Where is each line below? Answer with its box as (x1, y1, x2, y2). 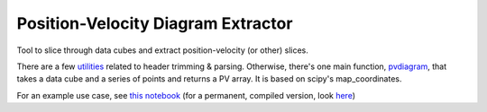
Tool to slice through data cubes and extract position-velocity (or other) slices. (16, 45, 308, 56)
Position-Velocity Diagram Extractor (16, 13, 293, 33)
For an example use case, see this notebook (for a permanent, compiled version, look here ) (16, 90, 356, 100)
